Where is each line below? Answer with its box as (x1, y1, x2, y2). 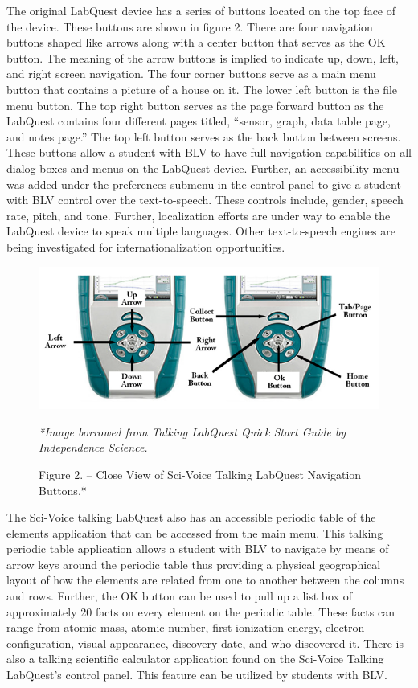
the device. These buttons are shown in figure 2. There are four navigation (6, 18, 373, 35)
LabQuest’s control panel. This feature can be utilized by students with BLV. (6, 666, 387, 683)
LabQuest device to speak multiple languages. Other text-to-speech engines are (6, 223, 396, 240)
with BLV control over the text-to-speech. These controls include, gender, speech (6, 191, 404, 208)
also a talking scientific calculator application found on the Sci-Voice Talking (6, 650, 384, 667)
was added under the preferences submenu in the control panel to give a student (6, 175, 401, 192)
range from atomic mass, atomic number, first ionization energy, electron (6, 619, 365, 636)
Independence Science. (39, 439, 148, 456)
